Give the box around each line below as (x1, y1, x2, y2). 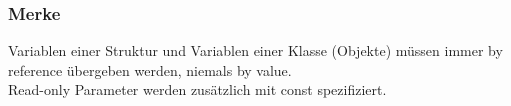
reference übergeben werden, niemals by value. (8, 59, 292, 80)
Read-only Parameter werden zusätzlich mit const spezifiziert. (8, 79, 387, 100)
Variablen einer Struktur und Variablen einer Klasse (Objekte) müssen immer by (8, 40, 503, 61)
